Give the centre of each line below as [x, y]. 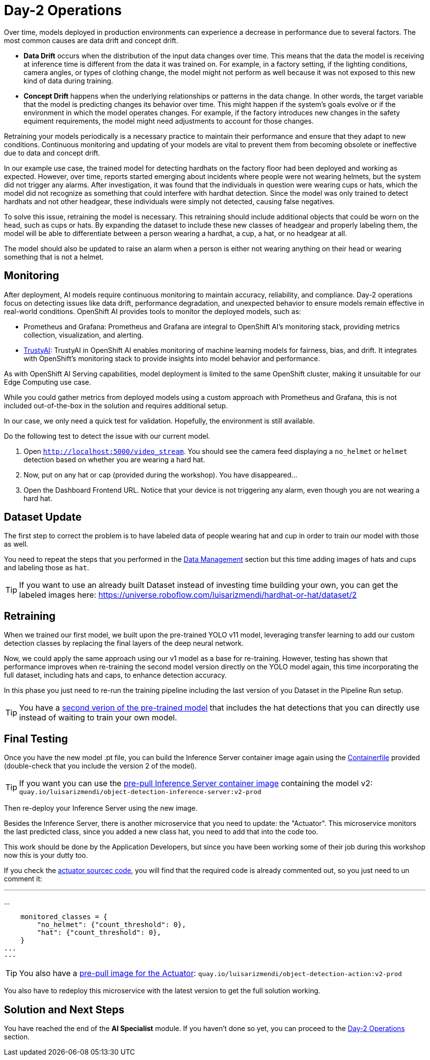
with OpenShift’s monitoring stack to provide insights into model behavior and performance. [172, 358]
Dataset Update [43, 517]
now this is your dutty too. [46, 855]
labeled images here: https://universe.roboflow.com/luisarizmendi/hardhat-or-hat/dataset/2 [188, 595]
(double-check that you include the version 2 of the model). [100, 766]
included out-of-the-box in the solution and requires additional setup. [116, 405]
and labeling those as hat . [47, 568]
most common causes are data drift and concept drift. [91, 40]
